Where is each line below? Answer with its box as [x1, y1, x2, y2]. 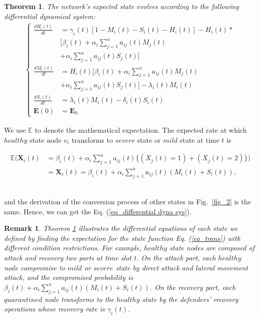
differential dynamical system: [4, 11, 95, 21]
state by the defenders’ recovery [142, 293, 238, 304]
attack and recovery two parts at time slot [4, 252, 132, 263]
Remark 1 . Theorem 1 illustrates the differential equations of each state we [4, 223, 238, 233]
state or [137, 134, 161, 145]
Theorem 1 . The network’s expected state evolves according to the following [4, 1, 239, 11]
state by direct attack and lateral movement [115, 262, 248, 272]
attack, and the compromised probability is [4, 272, 133, 282]
